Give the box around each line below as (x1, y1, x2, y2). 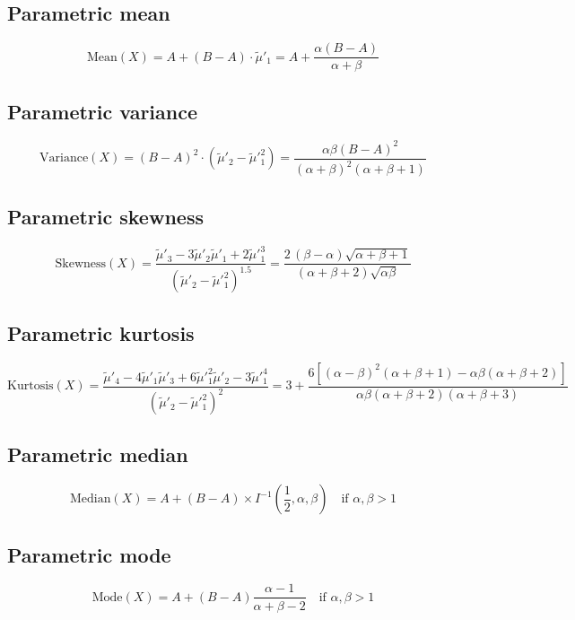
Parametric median (7, 441, 188, 468)
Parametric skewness (7, 202, 204, 230)
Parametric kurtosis (7, 319, 195, 346)
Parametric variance (7, 97, 198, 125)
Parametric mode (7, 540, 171, 568)
